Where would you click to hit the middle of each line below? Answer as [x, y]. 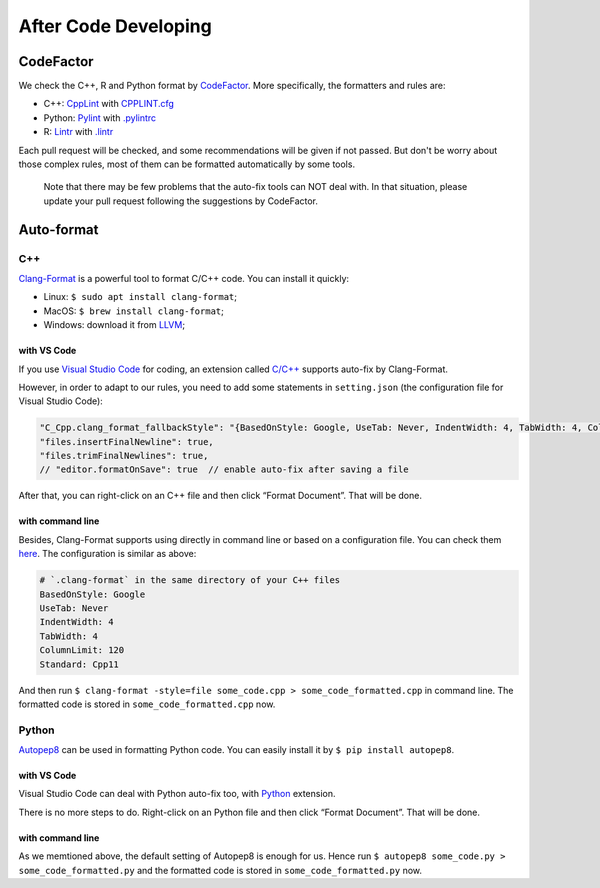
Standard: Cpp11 [79, 664]
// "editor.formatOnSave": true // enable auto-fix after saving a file [224, 469]
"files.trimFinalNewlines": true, [124, 456]
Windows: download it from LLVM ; [114, 325]
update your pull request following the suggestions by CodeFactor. [181, 201]
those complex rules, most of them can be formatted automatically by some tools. [186, 164]
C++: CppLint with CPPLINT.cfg [109, 104]
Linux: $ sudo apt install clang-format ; [140, 297]
